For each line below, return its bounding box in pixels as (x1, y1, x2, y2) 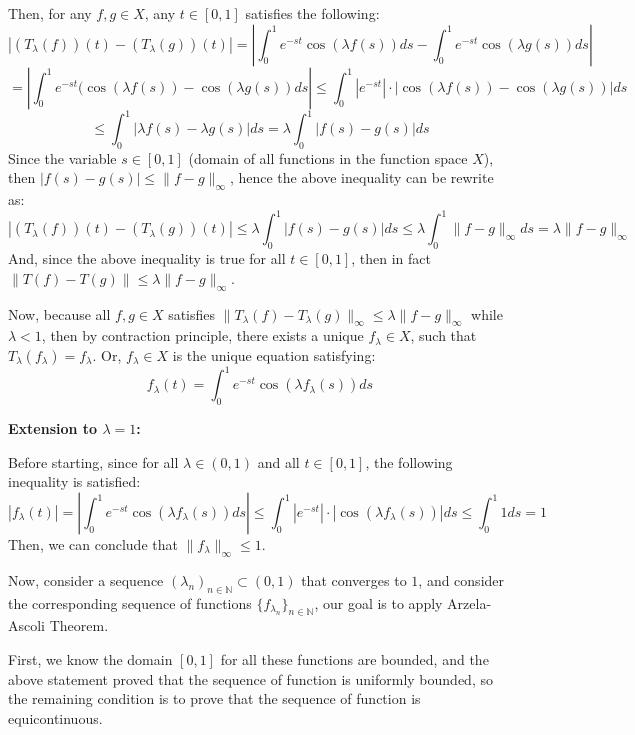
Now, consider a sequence (8, 569, 164, 590)
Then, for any (8, 3, 92, 23)
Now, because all (8, 303, 111, 324)
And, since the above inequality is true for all (8, 248, 286, 269)
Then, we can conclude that (8, 534, 178, 555)
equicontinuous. (8, 707, 103, 728)
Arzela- (447, 592, 492, 613)
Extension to (8, 418, 98, 439)
